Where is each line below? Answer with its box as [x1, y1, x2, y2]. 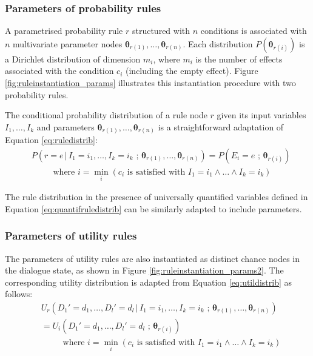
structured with [132, 24, 190, 37]
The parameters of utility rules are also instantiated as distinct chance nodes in [5, 252, 300, 264]
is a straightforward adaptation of [158, 120, 284, 133]
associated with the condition [5, 64, 114, 77]
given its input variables [217, 109, 306, 121]
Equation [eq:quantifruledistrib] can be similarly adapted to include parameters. [5, 202, 302, 215]
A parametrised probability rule [5, 24, 123, 37]
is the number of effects [195, 52, 283, 65]
